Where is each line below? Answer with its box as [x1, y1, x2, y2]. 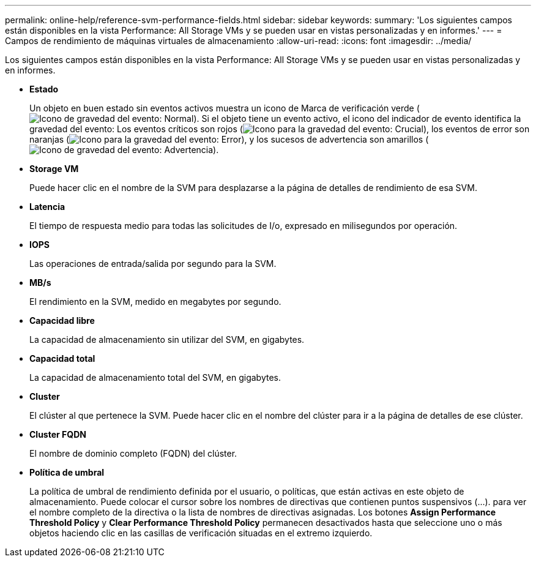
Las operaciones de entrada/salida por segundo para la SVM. [29, 258, 277, 269]
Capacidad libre [29, 315, 95, 326]
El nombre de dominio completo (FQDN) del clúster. [29, 448, 237, 459]
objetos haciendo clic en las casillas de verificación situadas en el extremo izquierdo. [29, 528, 373, 538]
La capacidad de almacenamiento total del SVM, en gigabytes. [29, 372, 281, 383]
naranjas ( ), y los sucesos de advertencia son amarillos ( [29, 134, 429, 144]
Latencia [29, 201, 65, 212]
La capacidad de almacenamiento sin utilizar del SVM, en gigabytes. [29, 334, 305, 345]
